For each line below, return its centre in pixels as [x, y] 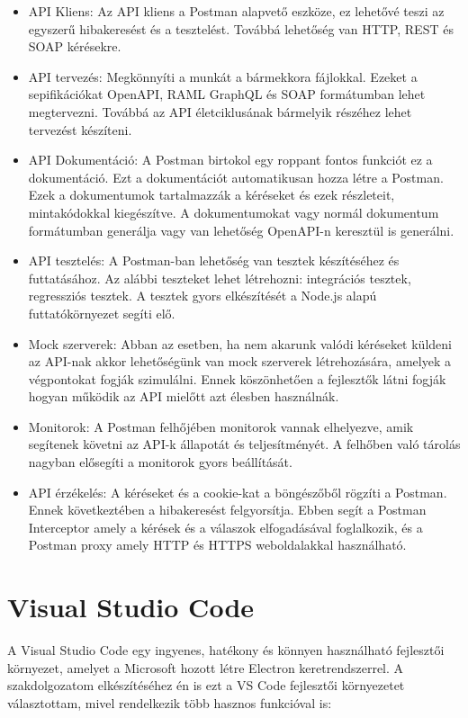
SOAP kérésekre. [75, 46]
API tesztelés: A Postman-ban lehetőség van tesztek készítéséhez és [214, 260]
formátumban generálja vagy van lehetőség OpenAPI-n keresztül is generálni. [241, 230]
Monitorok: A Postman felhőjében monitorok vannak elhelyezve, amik [221, 426]
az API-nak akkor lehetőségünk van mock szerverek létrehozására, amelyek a [239, 361]
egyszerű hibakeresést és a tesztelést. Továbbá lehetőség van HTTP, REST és [241, 28]
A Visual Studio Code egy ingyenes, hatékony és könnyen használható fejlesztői [226, 650]
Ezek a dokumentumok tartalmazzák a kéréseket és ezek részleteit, [211, 195]
